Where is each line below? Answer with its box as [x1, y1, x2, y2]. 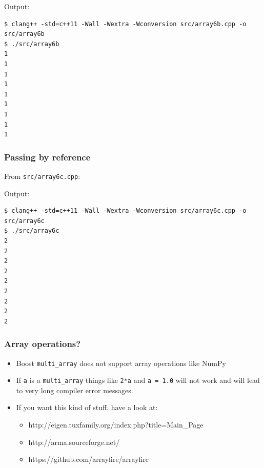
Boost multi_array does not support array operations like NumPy [16, 357, 226, 368]
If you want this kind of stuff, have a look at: [16, 402, 158, 413]
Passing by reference [4, 150, 91, 163]
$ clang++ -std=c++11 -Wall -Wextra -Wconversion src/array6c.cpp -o [4, 207, 247, 215]
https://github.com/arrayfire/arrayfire [28, 454, 149, 464]
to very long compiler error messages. [16, 384, 133, 395]
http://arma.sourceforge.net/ [28, 436, 120, 447]
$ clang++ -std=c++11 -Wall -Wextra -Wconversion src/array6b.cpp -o [4, 20, 247, 28]
